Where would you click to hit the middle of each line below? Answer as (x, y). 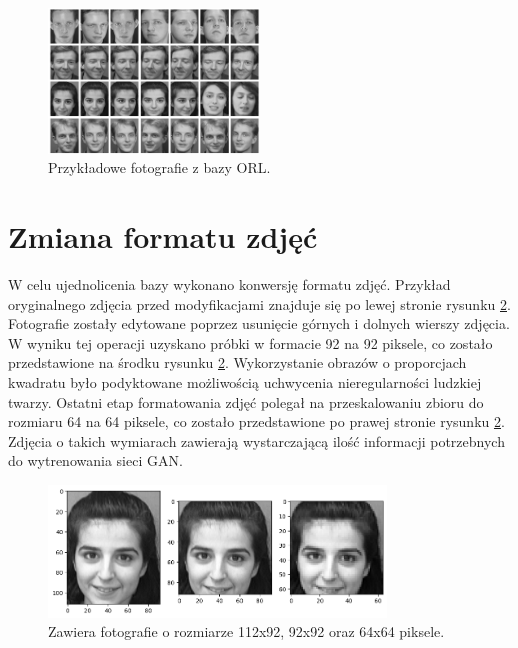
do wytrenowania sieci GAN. (95, 460)
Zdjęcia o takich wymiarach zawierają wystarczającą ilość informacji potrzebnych (256, 440)
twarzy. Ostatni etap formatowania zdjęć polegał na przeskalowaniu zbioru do (246, 401)
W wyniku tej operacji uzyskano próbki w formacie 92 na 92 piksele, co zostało (250, 342)
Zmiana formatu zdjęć (163, 236)
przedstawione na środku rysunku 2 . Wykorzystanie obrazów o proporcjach (237, 362)
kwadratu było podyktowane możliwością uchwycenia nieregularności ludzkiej (245, 382)
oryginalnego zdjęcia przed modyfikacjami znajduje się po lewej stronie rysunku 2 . (259, 303)
